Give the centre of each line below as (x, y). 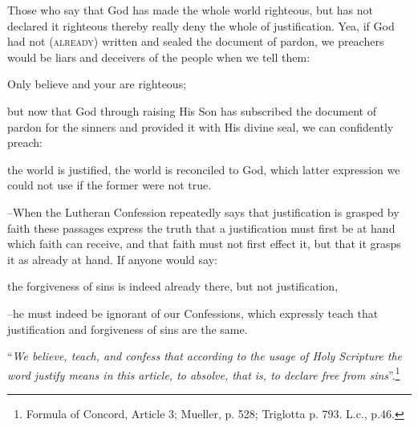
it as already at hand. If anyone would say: (112, 259)
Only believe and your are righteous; (97, 84)
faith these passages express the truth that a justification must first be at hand (201, 228)
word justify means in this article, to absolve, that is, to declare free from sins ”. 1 (204, 373)
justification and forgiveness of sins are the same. (128, 329)
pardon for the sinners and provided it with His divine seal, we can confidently (201, 126)
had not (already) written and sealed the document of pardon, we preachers (196, 41)
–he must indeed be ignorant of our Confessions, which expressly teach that (193, 313)
